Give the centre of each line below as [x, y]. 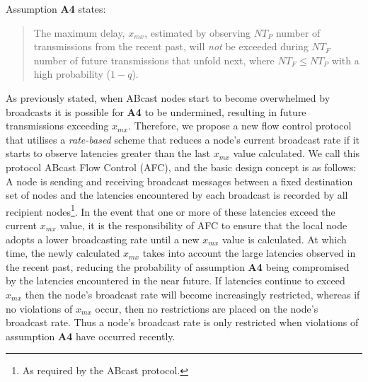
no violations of [39, 308]
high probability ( [72, 74]
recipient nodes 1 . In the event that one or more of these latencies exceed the [171, 210]
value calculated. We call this [296, 153]
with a [345, 60]
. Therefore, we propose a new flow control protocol [240, 126]
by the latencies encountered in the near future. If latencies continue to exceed [176, 280]
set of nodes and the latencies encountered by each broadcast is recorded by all [177, 195]
